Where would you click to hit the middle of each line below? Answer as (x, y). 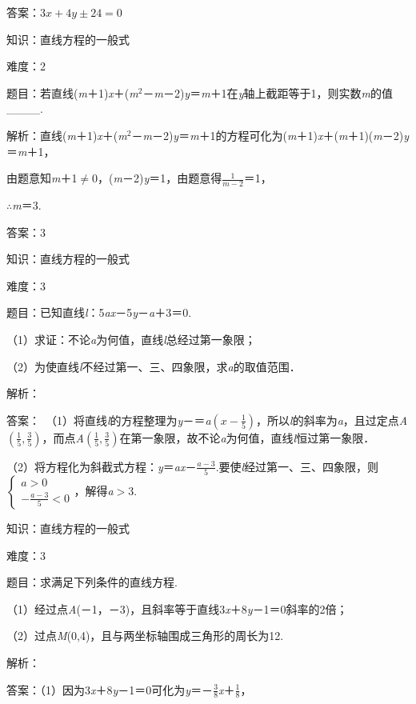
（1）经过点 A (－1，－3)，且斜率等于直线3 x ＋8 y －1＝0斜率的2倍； (177, 608)
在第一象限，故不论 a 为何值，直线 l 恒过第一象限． (247, 437)
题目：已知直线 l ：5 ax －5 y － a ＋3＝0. (99, 312)
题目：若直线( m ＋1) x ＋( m (72, 92)
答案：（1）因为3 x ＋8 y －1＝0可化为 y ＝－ (110, 689)
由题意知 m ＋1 (42, 178)
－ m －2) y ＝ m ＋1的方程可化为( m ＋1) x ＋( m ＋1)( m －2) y (270, 135)
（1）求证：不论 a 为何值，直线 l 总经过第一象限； (131, 339)
